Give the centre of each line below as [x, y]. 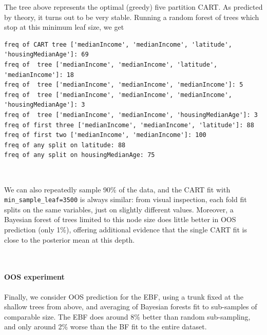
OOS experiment [34, 277]
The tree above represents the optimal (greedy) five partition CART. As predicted [133, 7]
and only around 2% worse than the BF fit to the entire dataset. [106, 327]
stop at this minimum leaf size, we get [64, 27]
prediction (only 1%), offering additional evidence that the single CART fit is [126, 229]
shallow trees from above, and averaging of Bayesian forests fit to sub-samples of [131, 307]
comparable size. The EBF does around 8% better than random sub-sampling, [127, 316]
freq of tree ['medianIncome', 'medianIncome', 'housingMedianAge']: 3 [131, 115]
